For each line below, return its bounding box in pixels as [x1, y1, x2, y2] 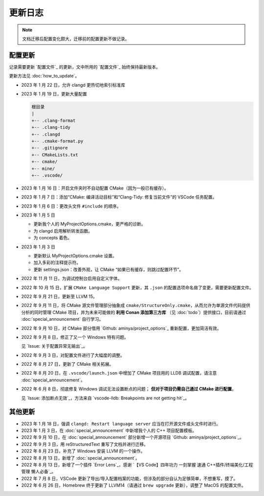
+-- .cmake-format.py [31, 138, 84, 144]
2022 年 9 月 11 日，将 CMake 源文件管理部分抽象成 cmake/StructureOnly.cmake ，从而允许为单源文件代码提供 [21, 303, 251, 308]
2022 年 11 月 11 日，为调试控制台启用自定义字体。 [21, 276, 122, 282]
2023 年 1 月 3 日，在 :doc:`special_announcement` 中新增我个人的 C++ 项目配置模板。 [21, 427, 197, 433]
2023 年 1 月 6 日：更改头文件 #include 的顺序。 [21, 203, 121, 209]
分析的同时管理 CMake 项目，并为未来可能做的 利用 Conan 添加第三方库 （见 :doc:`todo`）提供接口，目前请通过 [21, 309, 246, 315]
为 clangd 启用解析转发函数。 [33, 228, 93, 234]
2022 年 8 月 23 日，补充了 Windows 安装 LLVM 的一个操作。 [21, 448, 145, 454]
